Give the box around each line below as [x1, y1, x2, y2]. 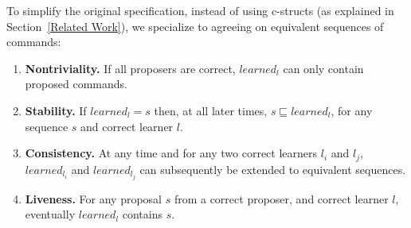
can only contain [283, 60, 364, 76]
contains [122, 206, 162, 222]
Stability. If [25, 102, 87, 118]
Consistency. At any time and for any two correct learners [25, 145, 318, 161]
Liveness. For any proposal [25, 190, 162, 207]
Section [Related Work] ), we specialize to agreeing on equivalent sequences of [6, 17, 384, 34]
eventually [25, 206, 76, 222]
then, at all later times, [154, 102, 268, 118]
